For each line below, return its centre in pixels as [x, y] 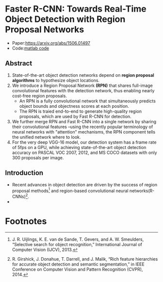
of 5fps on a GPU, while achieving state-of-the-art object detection [79, 147]
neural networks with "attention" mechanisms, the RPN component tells [84, 132]
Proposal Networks [45, 30]
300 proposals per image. [38, 158]
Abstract [19, 63]
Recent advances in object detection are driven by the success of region [85, 184]
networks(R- [142, 191]
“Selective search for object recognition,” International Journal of [77, 244]
